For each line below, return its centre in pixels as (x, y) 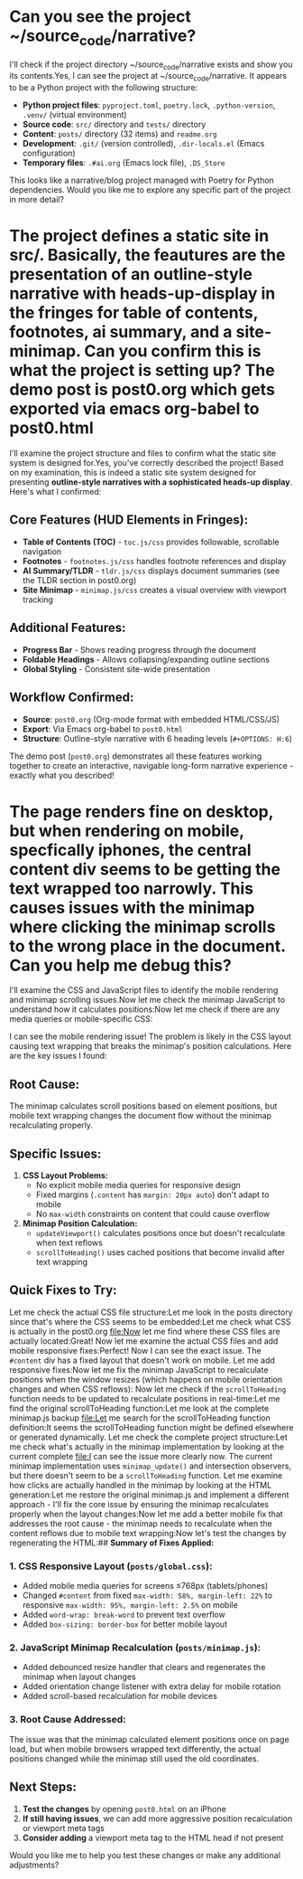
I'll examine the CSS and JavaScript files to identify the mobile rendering (144, 990)
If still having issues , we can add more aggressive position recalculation (157, 1818)
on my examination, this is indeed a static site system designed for (133, 473)
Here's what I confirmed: (55, 492)
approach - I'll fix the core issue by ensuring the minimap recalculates (139, 1504)
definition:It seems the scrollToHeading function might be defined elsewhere (151, 1427)
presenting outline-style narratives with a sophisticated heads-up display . (151, 482)
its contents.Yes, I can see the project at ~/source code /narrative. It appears (148, 77)
